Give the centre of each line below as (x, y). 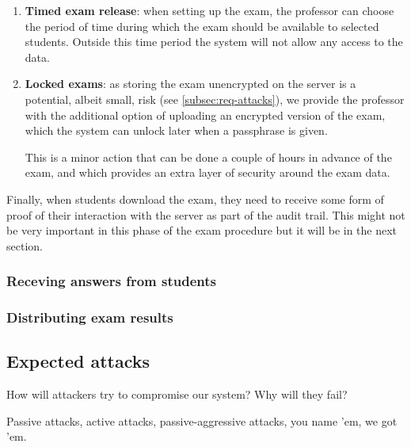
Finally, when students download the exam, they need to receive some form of (195, 199)
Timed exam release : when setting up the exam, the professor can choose (209, 10)
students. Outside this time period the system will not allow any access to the (214, 42)
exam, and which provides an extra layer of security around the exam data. (207, 172)
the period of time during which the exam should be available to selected (202, 26)
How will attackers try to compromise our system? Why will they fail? (177, 394)
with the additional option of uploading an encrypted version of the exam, (205, 115)
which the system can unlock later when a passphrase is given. (176, 130)
